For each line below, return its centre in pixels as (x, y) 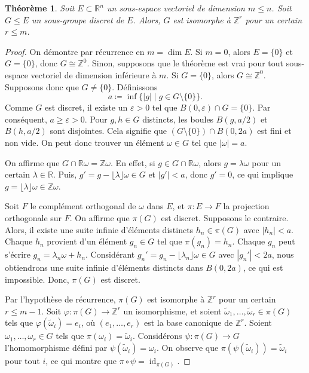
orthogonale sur (33, 217)
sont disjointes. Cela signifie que (108, 131)
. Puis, (65, 174)
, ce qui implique (263, 174)
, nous (283, 254)
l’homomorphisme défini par (56, 348)
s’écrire (18, 254)
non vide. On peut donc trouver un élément (85, 142)
